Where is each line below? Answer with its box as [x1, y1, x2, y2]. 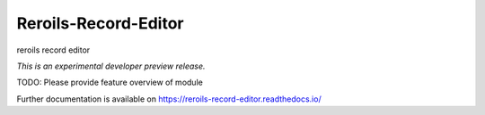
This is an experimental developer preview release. [16, 61, 206, 71]
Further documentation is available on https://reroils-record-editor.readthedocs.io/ [16, 94, 322, 104]
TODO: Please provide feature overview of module [16, 77, 204, 88]
